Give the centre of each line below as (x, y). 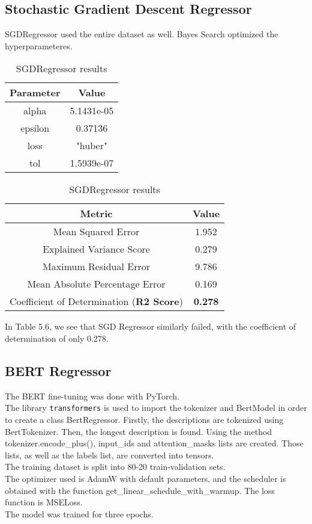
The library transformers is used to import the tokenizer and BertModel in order (156, 408)
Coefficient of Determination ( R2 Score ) (97, 301)
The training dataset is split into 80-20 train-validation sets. (115, 467)
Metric (96, 214)
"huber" (91, 146)
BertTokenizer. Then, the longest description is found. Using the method (139, 431)
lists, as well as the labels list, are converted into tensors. (109, 455)
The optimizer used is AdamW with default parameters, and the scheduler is (145, 478)
